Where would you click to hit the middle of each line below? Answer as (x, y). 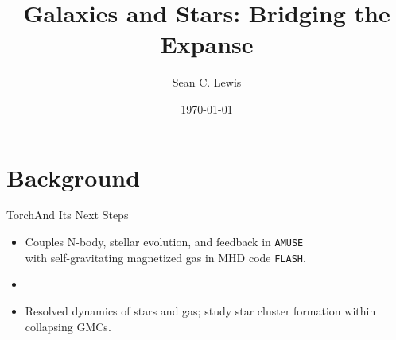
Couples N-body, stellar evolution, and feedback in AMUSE (164, 242)
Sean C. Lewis (207, 82)
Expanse (207, 44)
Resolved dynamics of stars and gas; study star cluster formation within (200, 310)
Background (74, 177)
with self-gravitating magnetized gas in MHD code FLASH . (165, 257)
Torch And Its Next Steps (68, 215)
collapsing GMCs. (68, 326)
